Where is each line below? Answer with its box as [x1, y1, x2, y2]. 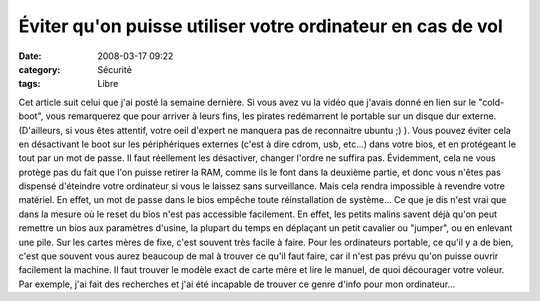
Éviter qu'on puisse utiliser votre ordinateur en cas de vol [18, 15, 504, 37]
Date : [18, 50, 42, 62]
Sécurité [97, 63, 132, 75]
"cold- [478, 96, 505, 108]
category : [18, 63, 61, 75]
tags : [18, 78, 41, 90]
